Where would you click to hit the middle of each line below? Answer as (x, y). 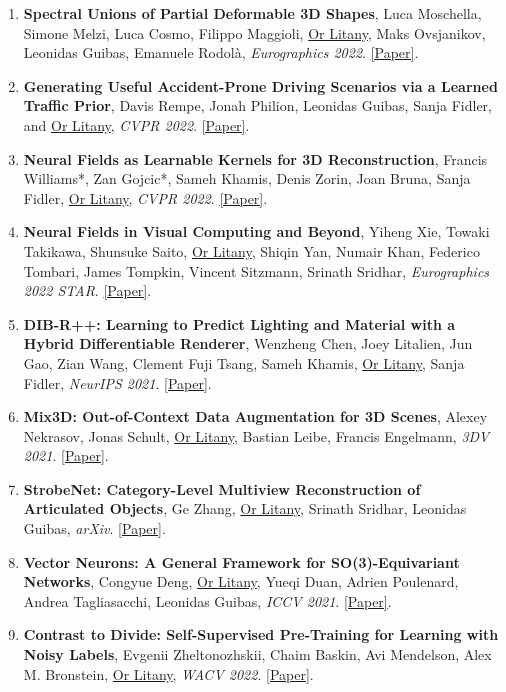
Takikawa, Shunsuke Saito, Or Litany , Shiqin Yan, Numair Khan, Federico (251, 250)
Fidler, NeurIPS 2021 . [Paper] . (117, 382)
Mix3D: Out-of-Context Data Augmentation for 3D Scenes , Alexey (255, 416)
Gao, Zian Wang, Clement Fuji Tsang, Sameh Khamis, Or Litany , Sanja (244, 362)
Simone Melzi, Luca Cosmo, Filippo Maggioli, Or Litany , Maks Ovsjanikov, (254, 32)
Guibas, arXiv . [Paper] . (94, 528)
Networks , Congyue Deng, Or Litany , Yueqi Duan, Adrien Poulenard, (241, 581)
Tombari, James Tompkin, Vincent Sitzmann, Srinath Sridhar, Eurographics (256, 270)
